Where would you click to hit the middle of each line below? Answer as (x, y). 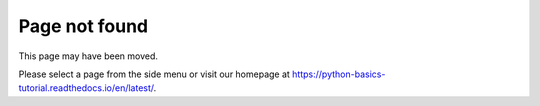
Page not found (83, 26)
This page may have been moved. (88, 56)
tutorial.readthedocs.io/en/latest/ (86, 88)
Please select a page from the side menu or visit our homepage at (154, 74)
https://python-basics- (338, 74)
